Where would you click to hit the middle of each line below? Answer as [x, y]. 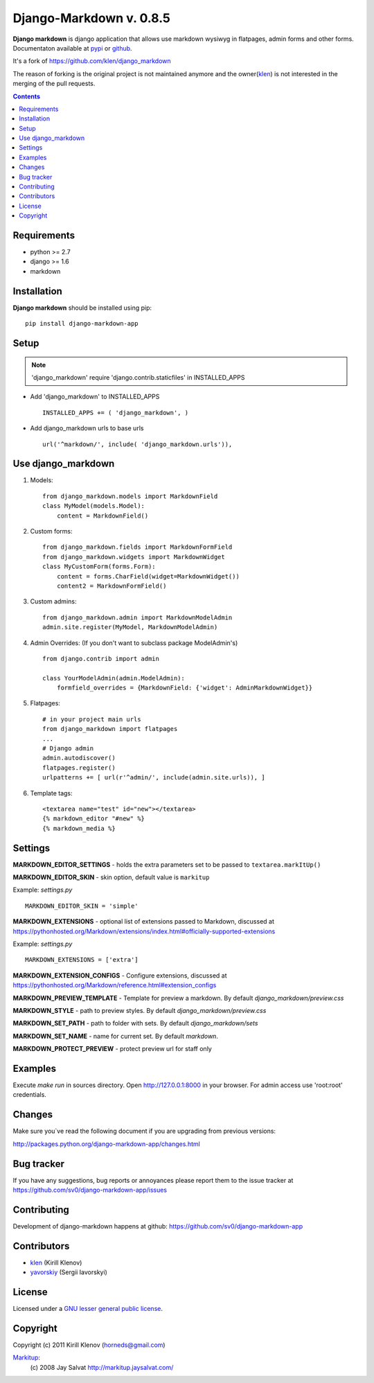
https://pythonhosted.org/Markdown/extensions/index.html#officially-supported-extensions [144, 931]
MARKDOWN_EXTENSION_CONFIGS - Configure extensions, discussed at [120, 975]
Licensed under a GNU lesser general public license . [88, 1309]
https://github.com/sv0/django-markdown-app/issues [90, 1190]
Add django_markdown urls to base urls [87, 428]
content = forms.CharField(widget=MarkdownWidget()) [148, 576]
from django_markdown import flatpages [110, 729]
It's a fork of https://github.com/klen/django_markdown [92, 61]
